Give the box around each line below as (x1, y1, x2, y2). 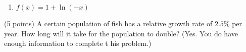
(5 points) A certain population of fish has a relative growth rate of (4, 18, 213, 28)
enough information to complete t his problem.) (4, 38, 152, 48)
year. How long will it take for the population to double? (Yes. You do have (4, 28, 238, 38)
